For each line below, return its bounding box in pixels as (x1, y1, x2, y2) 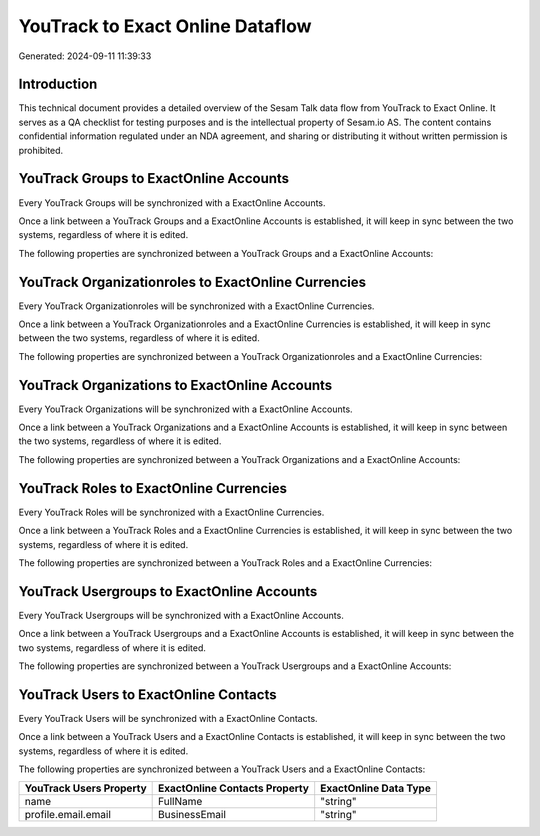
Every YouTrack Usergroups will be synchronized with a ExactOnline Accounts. (18, 609, 344, 621)
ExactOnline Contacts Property (158, 781, 310, 795)
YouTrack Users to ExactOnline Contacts (18, 686, 277, 703)
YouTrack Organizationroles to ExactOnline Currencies (18, 273, 367, 290)
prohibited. (18, 144, 64, 156)
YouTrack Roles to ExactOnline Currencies (18, 480, 288, 497)
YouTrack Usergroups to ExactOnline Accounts (18, 583, 318, 600)
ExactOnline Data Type (320, 781, 432, 795)
